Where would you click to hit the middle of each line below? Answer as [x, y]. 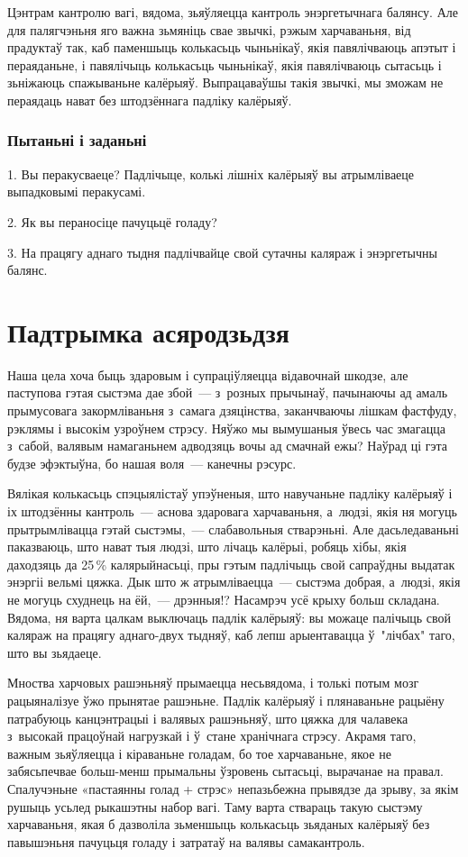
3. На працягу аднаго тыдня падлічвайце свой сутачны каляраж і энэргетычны [222, 252]
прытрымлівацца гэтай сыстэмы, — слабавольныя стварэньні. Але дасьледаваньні [233, 529]
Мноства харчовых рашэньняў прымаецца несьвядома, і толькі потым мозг [213, 683]
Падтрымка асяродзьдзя [148, 331]
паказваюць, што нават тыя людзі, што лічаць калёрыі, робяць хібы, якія [207, 547]
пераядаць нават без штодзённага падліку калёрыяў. [150, 100]
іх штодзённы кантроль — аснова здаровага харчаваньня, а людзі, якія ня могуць [232, 511]
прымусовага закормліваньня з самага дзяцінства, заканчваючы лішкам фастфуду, [232, 410]
